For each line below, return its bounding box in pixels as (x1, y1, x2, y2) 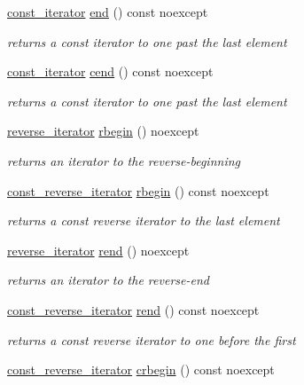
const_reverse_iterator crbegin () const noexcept (7, 360, 275, 379)
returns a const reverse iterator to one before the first (7, 330, 296, 349)
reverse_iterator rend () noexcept (7, 240, 190, 259)
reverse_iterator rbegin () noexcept (7, 122, 199, 140)
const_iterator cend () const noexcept (7, 62, 214, 81)
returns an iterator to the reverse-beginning (7, 151, 241, 169)
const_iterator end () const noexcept (7, 3, 208, 20)
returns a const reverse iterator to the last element (7, 211, 280, 230)
